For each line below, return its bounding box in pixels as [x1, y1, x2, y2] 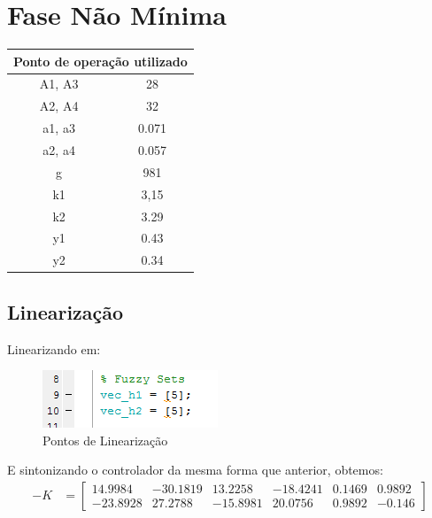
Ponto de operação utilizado [13, 51, 188, 70]
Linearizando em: [7, 339, 101, 358]
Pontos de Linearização [42, 430, 168, 449]
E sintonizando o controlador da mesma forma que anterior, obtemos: [7, 460, 383, 479]
